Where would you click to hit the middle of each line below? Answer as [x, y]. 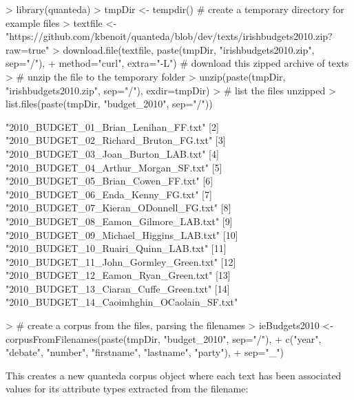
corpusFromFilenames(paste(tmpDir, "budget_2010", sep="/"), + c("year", [164, 338]
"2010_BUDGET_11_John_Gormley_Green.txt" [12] [121, 261]
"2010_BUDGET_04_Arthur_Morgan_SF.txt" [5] [114, 167]
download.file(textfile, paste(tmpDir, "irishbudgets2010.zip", [189, 49]
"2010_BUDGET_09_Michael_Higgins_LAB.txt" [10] [122, 234]
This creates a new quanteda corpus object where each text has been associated [174, 375]
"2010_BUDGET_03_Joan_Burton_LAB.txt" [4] [112, 153]
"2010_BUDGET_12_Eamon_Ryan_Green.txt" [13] [118, 275]
